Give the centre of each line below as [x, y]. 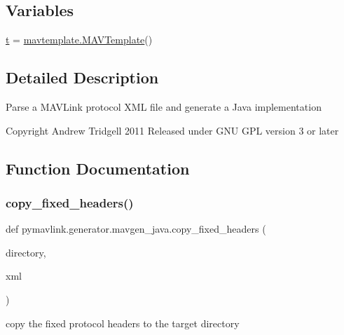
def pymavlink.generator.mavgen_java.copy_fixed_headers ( [136, 229]
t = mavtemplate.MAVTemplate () [79, 40]
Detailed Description [82, 77]
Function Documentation [98, 168]
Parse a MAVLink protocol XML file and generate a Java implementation [164, 107]
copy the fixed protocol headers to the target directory [123, 323]
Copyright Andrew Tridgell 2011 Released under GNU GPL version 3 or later [172, 130]
